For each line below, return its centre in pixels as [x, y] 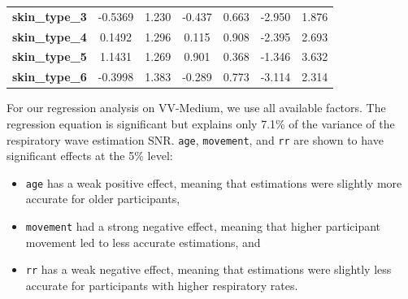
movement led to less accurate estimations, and [143, 242]
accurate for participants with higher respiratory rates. [162, 285]
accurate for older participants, [103, 199]
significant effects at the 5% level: [90, 156]
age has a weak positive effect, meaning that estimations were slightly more [214, 182]
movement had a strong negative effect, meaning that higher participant [203, 226]
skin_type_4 [50, 36]
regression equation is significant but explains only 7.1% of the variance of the [201, 123]
